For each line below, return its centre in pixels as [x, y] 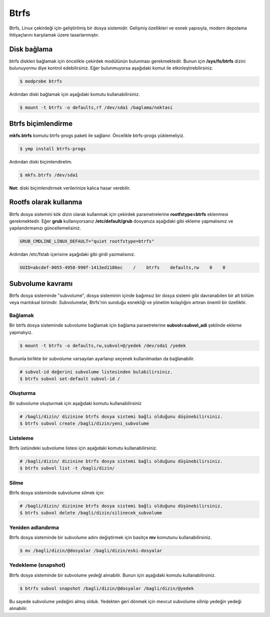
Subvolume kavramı [41, 283]
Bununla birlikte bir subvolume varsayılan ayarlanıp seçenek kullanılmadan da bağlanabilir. [102, 358]
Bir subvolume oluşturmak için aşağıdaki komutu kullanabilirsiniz [75, 403]
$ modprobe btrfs [41, 81]
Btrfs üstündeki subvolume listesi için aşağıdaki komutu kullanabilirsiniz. [83, 448]
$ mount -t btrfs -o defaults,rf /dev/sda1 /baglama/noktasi [96, 108]
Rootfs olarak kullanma [46, 202]
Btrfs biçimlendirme [41, 123]
